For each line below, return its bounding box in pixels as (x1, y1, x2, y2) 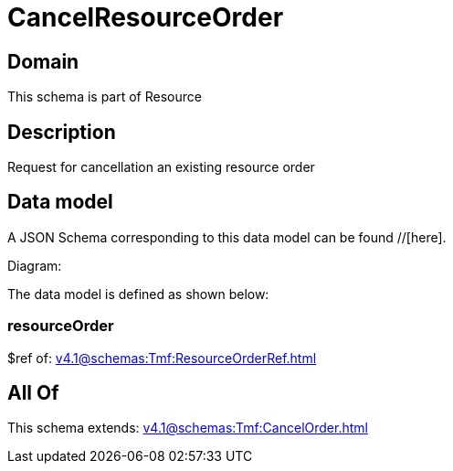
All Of (7, 381, 59, 405)
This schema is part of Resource (7, 89, 202, 105)
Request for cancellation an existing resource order (7, 159, 315, 176)
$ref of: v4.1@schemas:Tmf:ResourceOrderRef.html (7, 349, 317, 366)
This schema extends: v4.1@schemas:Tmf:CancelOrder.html (7, 420, 368, 436)
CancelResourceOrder (7, 2, 284, 33)
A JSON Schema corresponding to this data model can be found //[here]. (7, 229, 447, 245)
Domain (7, 49, 79, 73)
